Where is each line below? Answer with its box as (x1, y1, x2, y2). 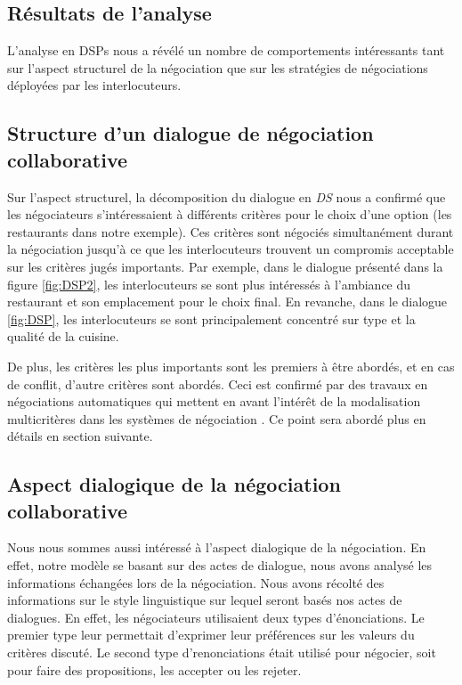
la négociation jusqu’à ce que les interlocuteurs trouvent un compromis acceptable (7, 240, 454, 258)
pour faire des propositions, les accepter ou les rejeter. (7, 660, 302, 679)
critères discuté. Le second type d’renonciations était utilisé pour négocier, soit (7, 643, 436, 662)
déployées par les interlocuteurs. (7, 76, 182, 94)
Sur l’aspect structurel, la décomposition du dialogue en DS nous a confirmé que (7, 187, 446, 206)
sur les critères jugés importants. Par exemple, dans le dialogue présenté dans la (7, 257, 443, 275)
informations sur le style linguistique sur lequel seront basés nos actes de (7, 591, 402, 609)
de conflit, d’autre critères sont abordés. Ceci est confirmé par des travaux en (7, 374, 428, 393)
